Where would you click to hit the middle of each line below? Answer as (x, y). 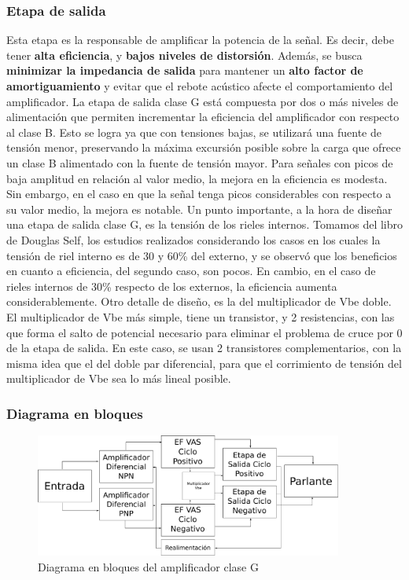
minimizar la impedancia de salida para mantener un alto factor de (185, 70)
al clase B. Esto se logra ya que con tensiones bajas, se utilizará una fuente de (194, 132)
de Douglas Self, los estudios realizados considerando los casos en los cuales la (193, 239)
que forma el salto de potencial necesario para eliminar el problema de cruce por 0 (204, 332)
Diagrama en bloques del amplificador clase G (148, 566)
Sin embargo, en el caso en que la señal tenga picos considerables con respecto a (199, 194)
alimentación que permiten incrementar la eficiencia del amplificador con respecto (203, 117)
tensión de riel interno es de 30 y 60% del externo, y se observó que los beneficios (202, 255)
